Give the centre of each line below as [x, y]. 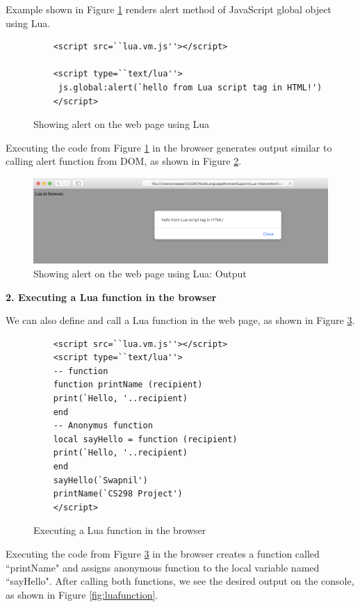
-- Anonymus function [103, 426]
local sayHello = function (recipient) [145, 439]
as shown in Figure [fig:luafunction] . [82, 594]
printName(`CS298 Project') [118, 494]
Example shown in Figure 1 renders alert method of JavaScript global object [169, 9]
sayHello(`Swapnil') [100, 480]
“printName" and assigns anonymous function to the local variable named [163, 567]
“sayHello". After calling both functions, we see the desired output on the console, [180, 581]
